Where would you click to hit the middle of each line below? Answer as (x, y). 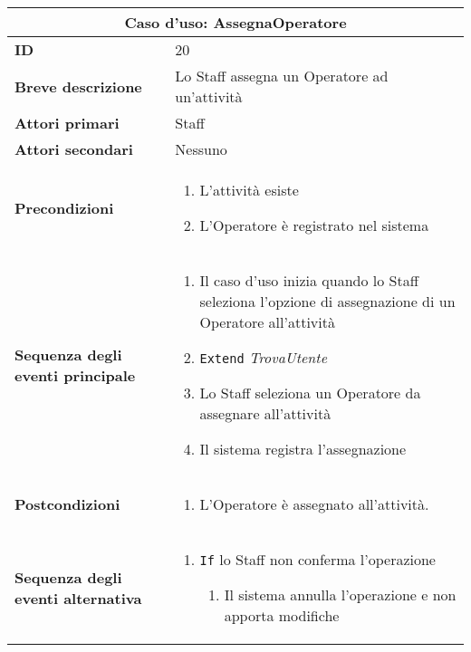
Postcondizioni (67, 504)
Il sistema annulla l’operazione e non (340, 594)
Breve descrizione (78, 86)
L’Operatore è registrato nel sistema (314, 225)
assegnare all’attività (265, 413)
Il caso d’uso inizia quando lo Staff (309, 280)
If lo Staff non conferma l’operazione (317, 559)
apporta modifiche (282, 615)
